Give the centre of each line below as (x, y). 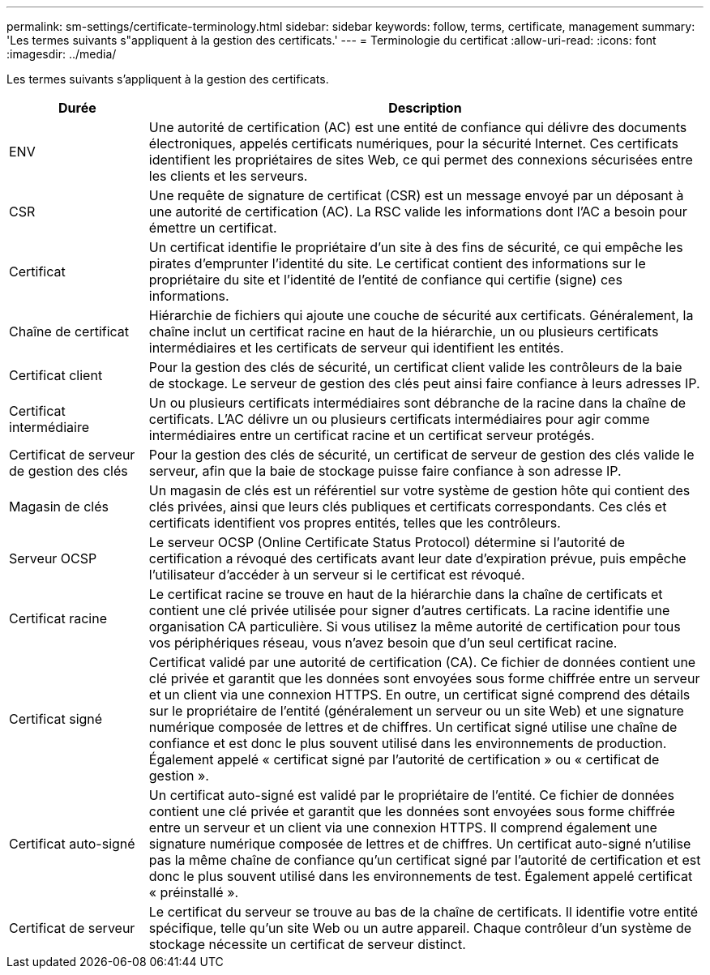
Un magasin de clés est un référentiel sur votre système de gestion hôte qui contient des (419, 490)
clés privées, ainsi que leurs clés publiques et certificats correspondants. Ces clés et (408, 507)
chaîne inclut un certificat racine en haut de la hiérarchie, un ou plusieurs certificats (404, 331)
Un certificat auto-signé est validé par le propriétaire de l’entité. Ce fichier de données (411, 795)
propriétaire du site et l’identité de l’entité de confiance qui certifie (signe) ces (385, 280)
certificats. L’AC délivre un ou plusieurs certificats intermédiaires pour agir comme (399, 419)
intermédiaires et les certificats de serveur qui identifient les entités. (356, 348)
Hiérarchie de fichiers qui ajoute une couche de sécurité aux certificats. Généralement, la (421, 315)
